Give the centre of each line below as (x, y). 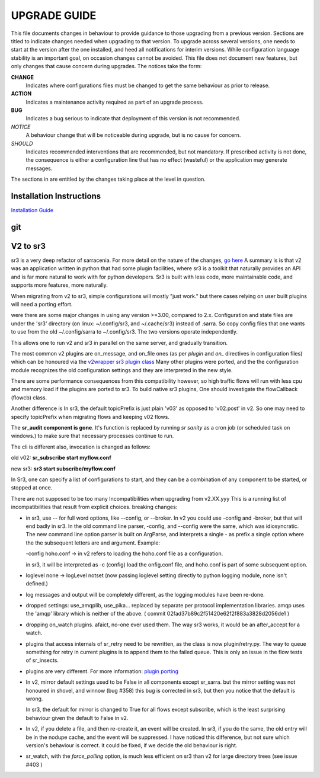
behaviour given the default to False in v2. (77, 718)
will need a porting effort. (42, 304)
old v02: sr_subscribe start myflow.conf (61, 458)
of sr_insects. (42, 660)
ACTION (21, 94)
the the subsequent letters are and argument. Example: (93, 543)
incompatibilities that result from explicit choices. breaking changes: (94, 507)
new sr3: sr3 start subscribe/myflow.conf (63, 469)
